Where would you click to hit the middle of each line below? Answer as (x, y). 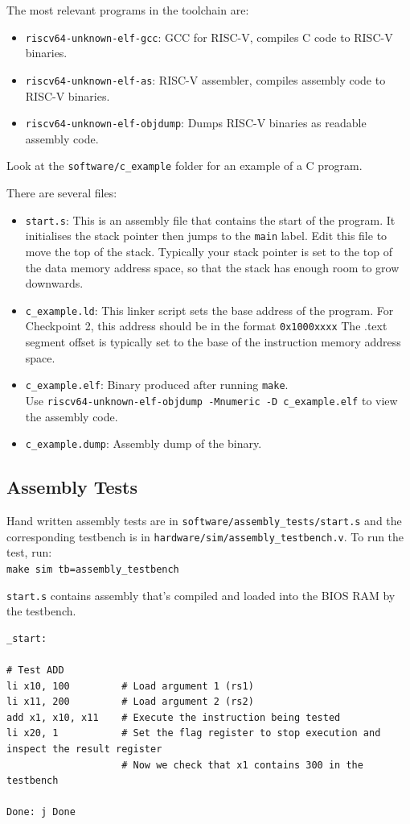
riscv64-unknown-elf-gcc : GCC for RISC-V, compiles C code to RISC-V (209, 37)
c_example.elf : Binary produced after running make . (157, 385)
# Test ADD (35, 670)
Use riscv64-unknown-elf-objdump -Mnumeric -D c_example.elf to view (211, 400)
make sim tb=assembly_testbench (93, 569)
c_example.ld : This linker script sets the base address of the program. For (209, 310)
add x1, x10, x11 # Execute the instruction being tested (174, 717)
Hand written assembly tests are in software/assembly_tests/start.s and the (204, 520)
